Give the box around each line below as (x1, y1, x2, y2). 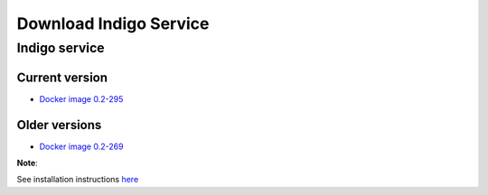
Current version (16, 70, 108, 85)
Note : (16, 158, 38, 169)
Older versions (16, 117, 102, 133)
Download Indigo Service (16, 14, 210, 33)
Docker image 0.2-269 (39, 141, 124, 152)
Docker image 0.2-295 (39, 93, 124, 104)
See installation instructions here (16, 174, 139, 185)
